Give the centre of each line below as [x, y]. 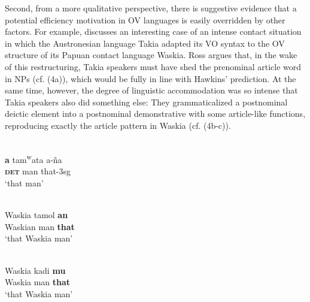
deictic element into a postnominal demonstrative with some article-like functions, [155, 114]
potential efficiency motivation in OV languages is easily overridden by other [145, 19]
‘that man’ [24, 182]
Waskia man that [38, 282]
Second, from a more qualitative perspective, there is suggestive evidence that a [151, 8]
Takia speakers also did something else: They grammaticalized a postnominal [146, 102]
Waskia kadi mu [35, 270]
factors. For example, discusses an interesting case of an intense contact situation [153, 31]
